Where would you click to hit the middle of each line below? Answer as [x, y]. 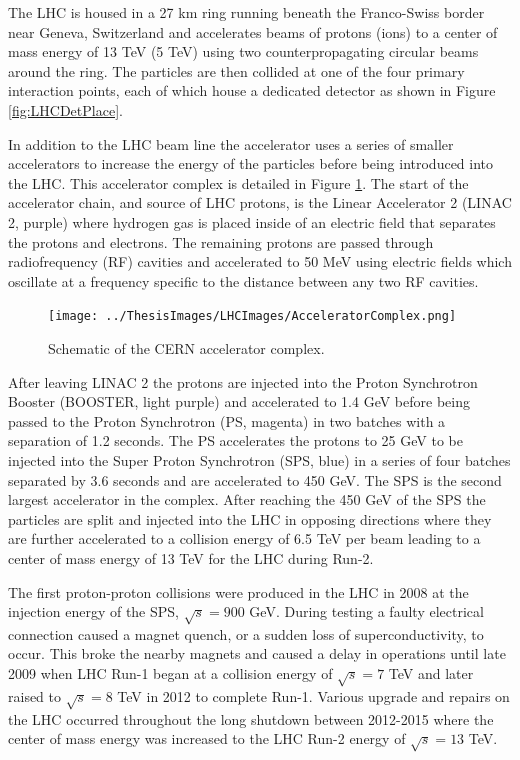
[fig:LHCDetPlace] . [65, 109]
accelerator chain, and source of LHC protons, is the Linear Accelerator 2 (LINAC [260, 202]
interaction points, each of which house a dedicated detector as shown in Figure [252, 90]
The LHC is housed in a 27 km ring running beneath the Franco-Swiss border [246, 12]
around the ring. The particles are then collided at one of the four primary [236, 70]
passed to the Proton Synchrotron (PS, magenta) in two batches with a [227, 420]
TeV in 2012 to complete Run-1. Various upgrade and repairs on [313, 695]
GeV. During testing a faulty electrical [366, 611]
